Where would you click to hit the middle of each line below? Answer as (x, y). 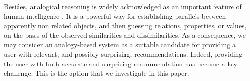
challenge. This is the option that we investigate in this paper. (97, 73)
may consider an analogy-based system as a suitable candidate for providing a (120, 44)
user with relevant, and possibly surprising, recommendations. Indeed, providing (123, 54)
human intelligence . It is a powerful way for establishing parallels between (115, 16)
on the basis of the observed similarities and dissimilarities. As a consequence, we (125, 35)
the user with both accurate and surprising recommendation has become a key (121, 63)
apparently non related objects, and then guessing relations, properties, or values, (125, 25)
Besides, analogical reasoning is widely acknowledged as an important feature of (123, 6)
